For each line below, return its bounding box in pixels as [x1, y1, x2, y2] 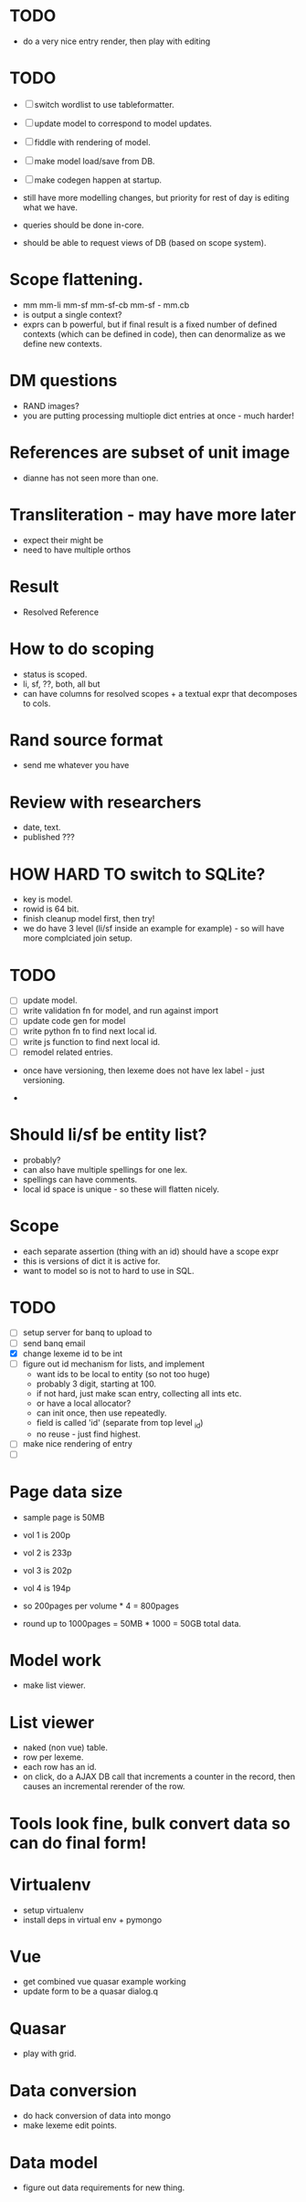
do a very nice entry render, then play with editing [22, 36, 211, 47]
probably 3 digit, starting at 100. [36, 1378, 157, 1389]
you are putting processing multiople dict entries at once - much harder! [22, 410, 295, 421]
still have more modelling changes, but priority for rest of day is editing [22, 192, 290, 203]
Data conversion [9, 2080, 137, 2101]
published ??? [22, 832, 75, 843]
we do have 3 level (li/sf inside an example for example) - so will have [22, 923, 285, 934]
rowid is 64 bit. [22, 903, 79, 914]
